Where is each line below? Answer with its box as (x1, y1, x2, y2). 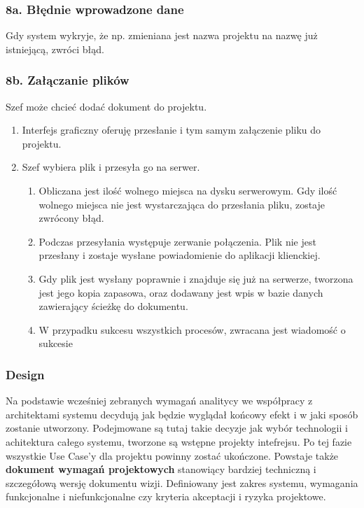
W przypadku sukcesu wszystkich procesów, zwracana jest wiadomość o (38, 322, 346, 337)
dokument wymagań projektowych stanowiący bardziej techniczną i (6, 462, 316, 477)
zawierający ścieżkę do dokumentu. (38, 299, 188, 313)
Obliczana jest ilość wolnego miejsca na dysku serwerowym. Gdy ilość (38, 183, 337, 197)
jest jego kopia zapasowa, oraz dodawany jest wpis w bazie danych (38, 285, 323, 299)
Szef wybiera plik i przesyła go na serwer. (22, 160, 200, 174)
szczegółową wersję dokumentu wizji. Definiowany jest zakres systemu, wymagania (6, 475, 358, 490)
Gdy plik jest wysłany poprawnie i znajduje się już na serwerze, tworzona (38, 271, 353, 285)
